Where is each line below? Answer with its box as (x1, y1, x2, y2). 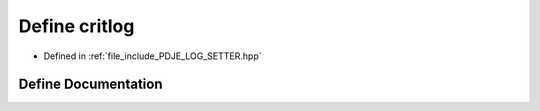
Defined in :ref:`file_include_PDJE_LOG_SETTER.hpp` (43, 50, 262, 62)
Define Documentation (18, 76, 163, 93)
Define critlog (18, 15, 135, 37)
